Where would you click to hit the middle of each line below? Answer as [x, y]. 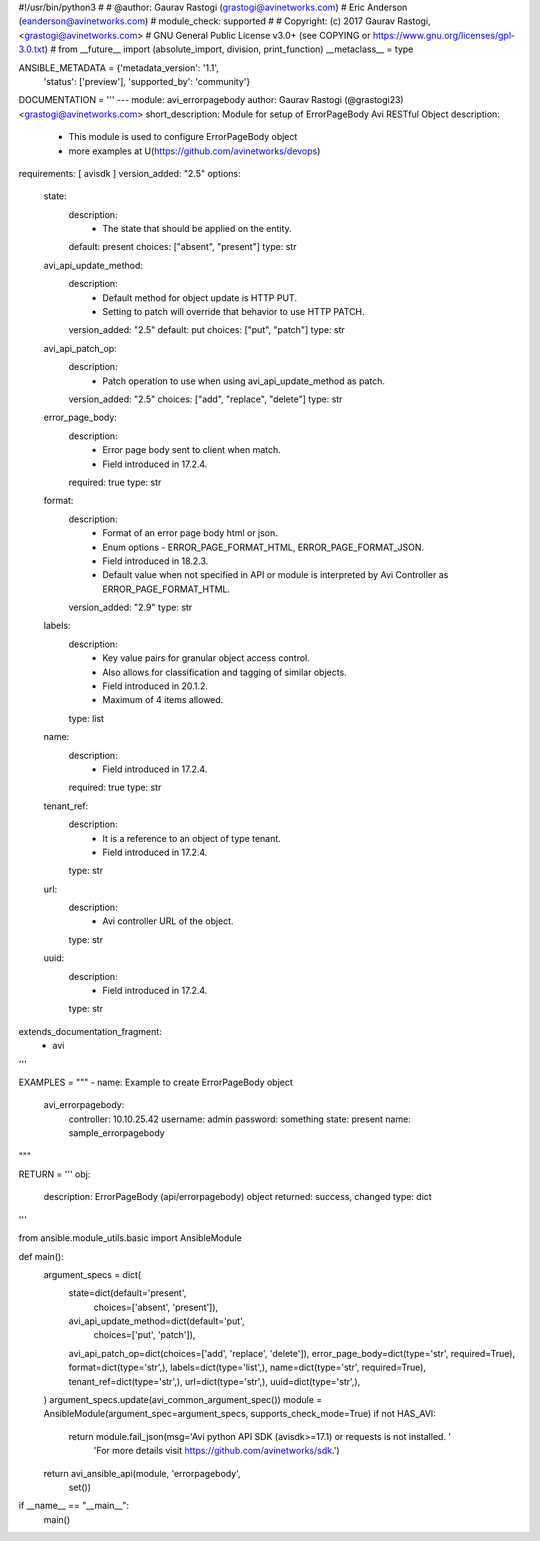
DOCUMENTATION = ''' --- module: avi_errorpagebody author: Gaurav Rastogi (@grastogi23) [211, 100]
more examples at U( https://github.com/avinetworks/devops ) [194, 151]
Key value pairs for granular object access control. [206, 658]
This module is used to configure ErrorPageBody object [183, 137]
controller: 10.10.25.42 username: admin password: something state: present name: [240, 1119]
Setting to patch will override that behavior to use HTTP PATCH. [233, 312]
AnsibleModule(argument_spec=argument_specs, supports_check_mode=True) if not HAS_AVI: [240, 1414]
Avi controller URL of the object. [168, 921]
